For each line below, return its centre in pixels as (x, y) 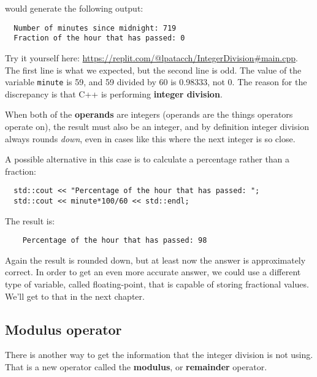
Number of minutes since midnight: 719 (95, 28)
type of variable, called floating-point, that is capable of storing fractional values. (157, 284)
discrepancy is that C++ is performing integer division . (114, 93)
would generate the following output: (74, 8)
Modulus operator (63, 329)
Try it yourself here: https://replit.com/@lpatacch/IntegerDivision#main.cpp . (151, 57)
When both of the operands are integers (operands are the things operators (149, 114)
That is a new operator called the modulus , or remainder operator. (136, 367)
